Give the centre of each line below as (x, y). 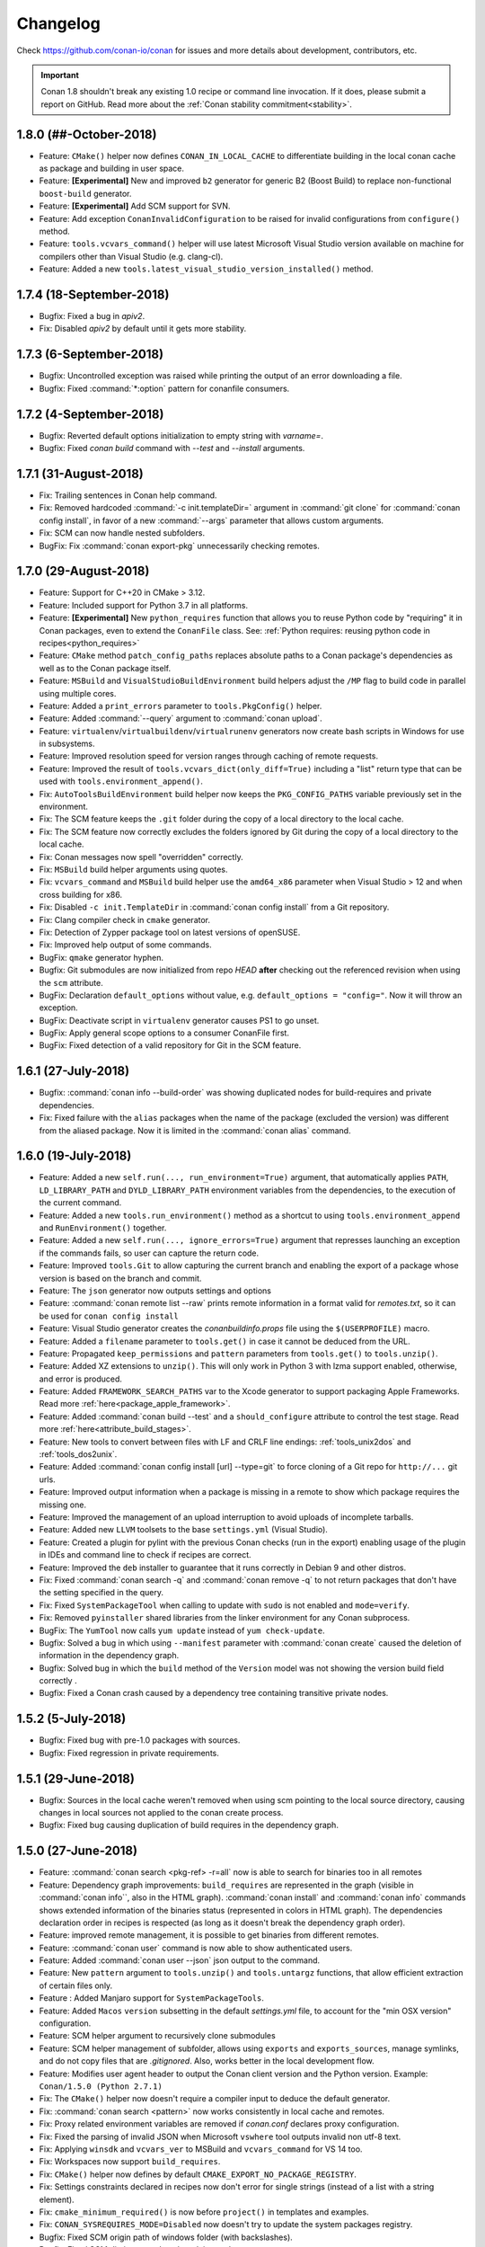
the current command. (80, 1203)
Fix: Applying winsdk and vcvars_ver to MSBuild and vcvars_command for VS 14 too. (201, 2149)
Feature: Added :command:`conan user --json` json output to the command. (180, 1960)
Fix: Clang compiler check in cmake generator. (125, 919)
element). (57, 2199)
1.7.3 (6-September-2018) (90, 355)
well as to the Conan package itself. (105, 668)
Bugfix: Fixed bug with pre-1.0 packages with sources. (140, 1740)
